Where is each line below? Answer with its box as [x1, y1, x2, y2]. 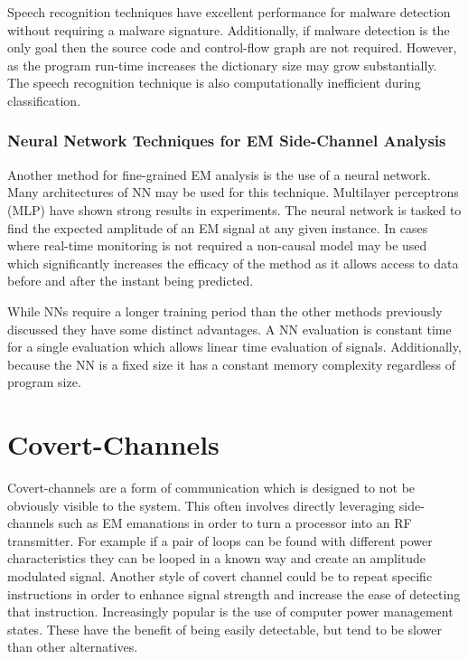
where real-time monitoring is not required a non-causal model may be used [7, 236, 427, 255]
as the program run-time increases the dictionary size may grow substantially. [7, 55, 437, 74]
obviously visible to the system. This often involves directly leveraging [7, 495, 396, 514]
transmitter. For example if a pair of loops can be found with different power [7, 531, 433, 550]
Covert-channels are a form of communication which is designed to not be [7, 478, 416, 497]
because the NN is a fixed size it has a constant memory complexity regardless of [7, 354, 456, 373]
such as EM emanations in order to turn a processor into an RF [58, 513, 412, 532]
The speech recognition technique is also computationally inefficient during [7, 73, 421, 92]
